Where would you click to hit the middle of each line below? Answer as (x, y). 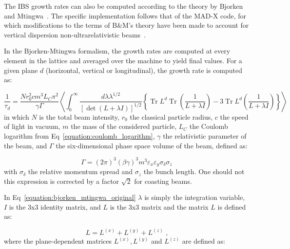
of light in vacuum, (32, 126)
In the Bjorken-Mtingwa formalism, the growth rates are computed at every (117, 51)
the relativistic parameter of (205, 135)
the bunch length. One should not (194, 171)
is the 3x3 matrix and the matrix (159, 206)
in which (17, 116)
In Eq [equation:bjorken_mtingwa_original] (70, 197)
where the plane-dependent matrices (58, 241)
